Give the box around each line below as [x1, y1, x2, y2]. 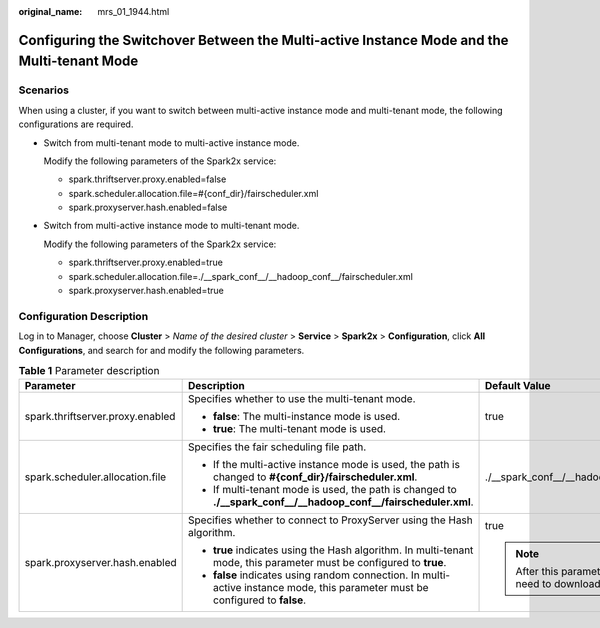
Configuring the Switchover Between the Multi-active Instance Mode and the [18, 31, 509, 49]
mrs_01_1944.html [97, 6, 170, 17]
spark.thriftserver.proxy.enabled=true [68, 256, 224, 269]
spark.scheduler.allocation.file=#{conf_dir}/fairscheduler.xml [68, 187, 319, 199]
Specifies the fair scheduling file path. [187, 440, 367, 454]
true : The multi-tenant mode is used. [212, 422, 387, 436]
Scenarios [18, 83, 70, 97]
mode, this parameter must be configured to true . [212, 556, 447, 570]
